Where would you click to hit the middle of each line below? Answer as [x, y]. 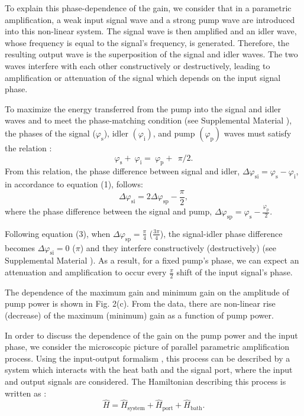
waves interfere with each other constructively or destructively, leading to [138, 65]
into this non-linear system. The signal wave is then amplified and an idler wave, [151, 31]
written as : [26, 393]
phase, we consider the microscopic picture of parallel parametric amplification [147, 347]
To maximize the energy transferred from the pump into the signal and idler [143, 108]
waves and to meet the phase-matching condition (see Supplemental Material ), [148, 120]
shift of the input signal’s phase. [235, 272]
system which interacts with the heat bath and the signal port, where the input [149, 370]
